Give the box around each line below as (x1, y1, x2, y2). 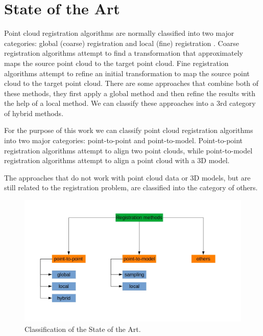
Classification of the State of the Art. (25, 323, 141, 334)
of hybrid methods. (4, 107, 64, 118)
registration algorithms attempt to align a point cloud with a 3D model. (4, 155, 230, 166)
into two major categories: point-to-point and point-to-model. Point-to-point (4, 135, 243, 146)
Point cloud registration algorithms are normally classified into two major (4, 28, 234, 38)
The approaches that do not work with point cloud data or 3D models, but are (4, 172, 251, 183)
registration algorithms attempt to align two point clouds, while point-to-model (4, 145, 253, 155)
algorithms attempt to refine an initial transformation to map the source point (4, 68, 250, 78)
